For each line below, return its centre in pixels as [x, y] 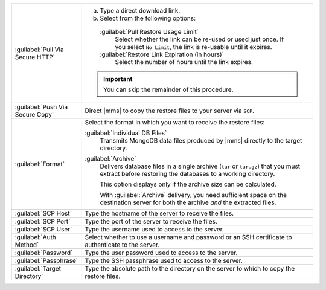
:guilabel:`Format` [40, 164]
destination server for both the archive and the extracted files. [188, 202]
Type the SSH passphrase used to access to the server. [164, 261]
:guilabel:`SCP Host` [43, 213]
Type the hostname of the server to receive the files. [159, 213]
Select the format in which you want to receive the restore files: [175, 122]
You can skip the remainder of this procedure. [168, 89]
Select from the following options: [148, 18]
